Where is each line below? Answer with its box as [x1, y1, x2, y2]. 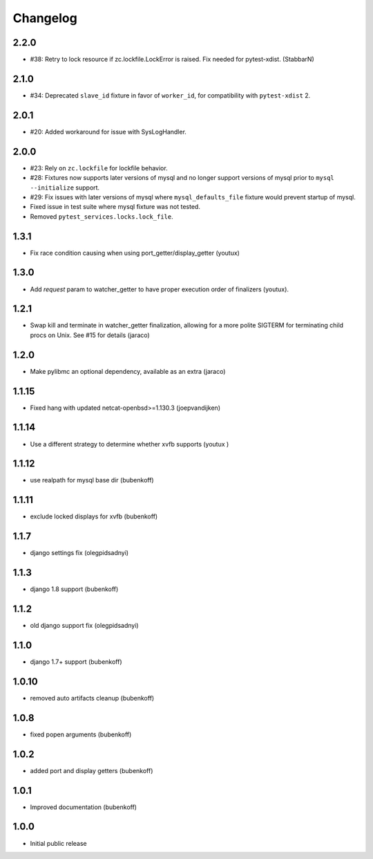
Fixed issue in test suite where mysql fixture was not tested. [30, 203, 200, 211]
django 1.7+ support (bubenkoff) [30, 658, 122, 666]
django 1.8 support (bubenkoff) [30, 585, 119, 593]
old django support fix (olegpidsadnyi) [30, 622, 139, 630]
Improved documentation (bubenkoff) [30, 803, 137, 811]
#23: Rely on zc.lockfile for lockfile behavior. [30, 163, 169, 172]
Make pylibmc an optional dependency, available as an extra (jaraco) [30, 367, 226, 375]
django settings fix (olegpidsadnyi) [30, 549, 129, 557]
